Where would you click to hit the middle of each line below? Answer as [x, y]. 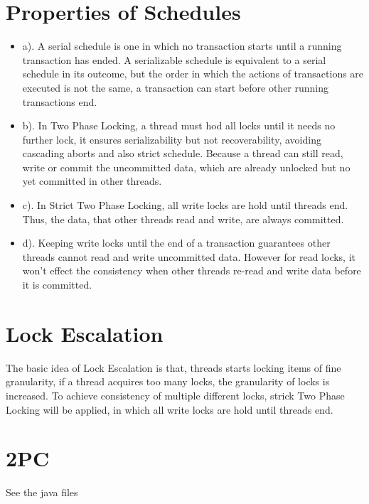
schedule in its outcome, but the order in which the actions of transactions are [193, 74]
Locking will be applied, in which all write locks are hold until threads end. [170, 409]
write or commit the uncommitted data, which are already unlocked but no [186, 167]
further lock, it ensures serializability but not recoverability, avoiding [172, 139]
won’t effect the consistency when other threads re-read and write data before [192, 270]
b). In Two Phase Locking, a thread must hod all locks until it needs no [179, 125]
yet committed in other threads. [92, 181]
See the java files [42, 492]
